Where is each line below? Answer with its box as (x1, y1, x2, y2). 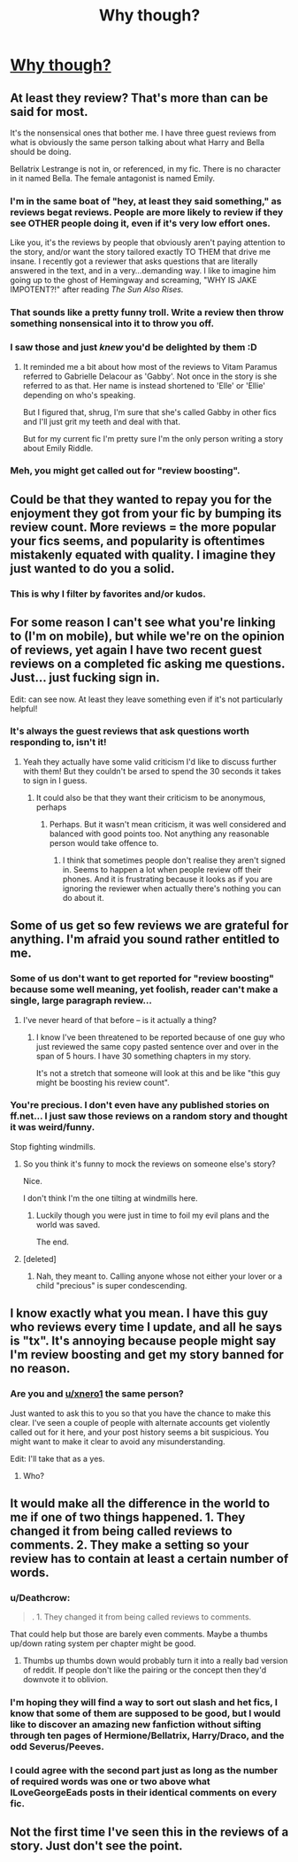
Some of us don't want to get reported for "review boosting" (10, 973, 275, 985)
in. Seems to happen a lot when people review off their (62, 864, 262, 874)
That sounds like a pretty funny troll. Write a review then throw (10, 306, 284, 319)
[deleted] (22, 1253, 57, 1264)
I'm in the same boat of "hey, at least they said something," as (10, 195, 282, 207)
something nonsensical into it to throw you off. (10, 318, 215, 330)
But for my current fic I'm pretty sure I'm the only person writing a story (22, 433, 284, 443)
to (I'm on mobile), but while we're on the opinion (10, 629, 286, 644)
